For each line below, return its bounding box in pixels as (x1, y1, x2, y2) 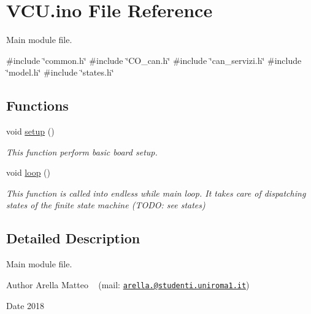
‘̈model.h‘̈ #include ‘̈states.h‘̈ (6, 66, 114, 79)
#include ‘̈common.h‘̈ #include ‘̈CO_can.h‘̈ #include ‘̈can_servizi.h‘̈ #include (6, 53, 302, 66)
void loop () (6, 166, 50, 179)
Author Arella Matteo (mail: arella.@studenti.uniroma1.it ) (6, 278, 250, 291)
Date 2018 (6, 299, 45, 312)
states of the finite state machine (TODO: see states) (6, 198, 205, 211)
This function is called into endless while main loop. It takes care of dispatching (6, 186, 306, 199)
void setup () (6, 125, 55, 138)
